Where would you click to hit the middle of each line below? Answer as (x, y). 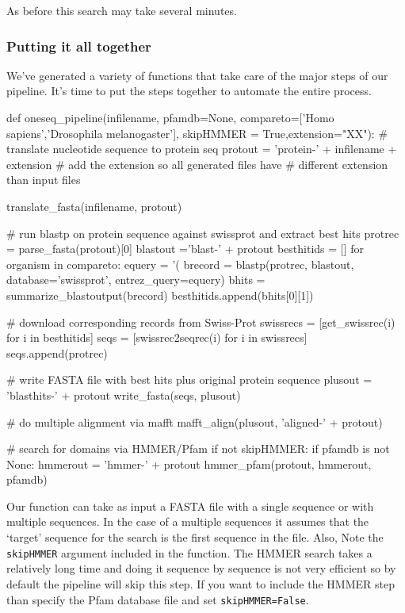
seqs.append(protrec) (57, 352)
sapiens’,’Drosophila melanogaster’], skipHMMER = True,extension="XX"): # (197, 133)
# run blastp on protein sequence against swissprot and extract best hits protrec (203, 233)
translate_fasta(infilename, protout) (94, 206)
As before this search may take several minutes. (122, 10)
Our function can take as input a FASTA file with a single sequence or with (190, 506)
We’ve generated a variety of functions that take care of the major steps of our (197, 75)
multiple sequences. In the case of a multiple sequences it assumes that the (188, 521)
